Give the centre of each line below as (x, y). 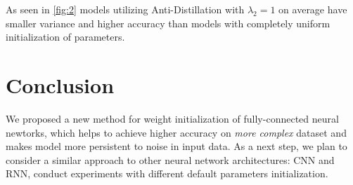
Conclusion (60, 84)
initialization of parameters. (65, 37)
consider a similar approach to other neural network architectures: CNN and (170, 159)
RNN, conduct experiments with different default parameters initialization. (167, 173)
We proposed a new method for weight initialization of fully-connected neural (172, 118)
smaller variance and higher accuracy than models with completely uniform (168, 23)
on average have (313, 9)
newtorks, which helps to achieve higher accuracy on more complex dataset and (176, 132)
